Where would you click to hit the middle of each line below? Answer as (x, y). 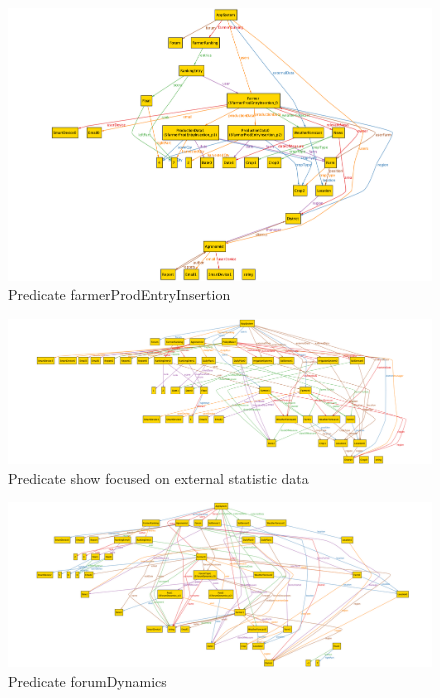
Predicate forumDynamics (87, 680)
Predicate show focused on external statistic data (158, 477)
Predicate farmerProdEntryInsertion (119, 294)
